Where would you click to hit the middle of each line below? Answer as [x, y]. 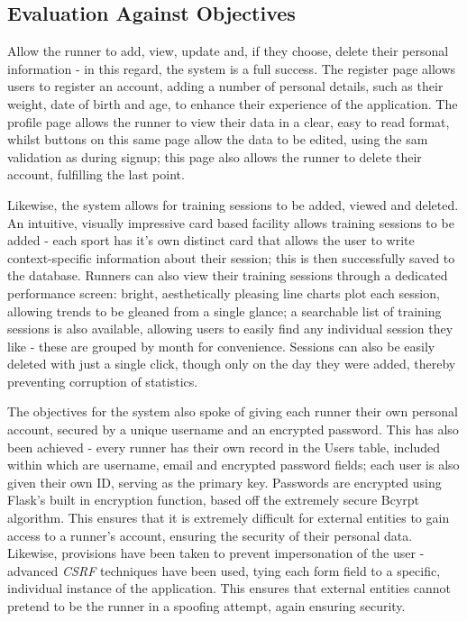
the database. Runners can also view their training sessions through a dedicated [228, 275]
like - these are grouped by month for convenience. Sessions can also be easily [221, 346]
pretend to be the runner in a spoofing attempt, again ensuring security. [206, 606]
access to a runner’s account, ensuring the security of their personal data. [210, 535]
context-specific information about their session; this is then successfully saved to [231, 257]
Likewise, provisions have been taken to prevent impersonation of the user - [216, 553]
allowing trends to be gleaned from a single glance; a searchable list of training [224, 310]
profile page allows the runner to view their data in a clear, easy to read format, [229, 121]
